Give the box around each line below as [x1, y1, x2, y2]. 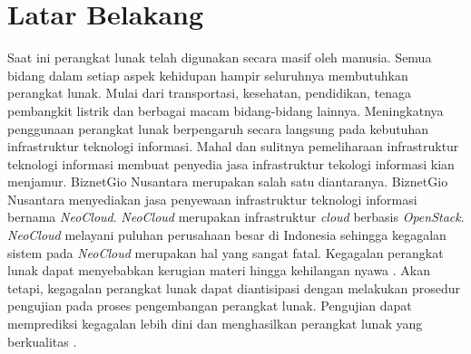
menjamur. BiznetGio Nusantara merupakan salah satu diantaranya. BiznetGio [7, 172, 448, 191]
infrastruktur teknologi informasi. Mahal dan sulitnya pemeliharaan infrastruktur [7, 137, 459, 156]
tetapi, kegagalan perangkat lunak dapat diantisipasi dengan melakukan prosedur [7, 278, 460, 297]
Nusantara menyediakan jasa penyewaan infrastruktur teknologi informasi [7, 189, 417, 208]
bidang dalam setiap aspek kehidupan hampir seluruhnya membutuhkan [7, 65, 408, 84]
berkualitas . [7, 331, 77, 350]
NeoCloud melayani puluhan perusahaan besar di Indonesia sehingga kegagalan [7, 225, 446, 244]
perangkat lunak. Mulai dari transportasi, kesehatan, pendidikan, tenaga [7, 83, 411, 102]
